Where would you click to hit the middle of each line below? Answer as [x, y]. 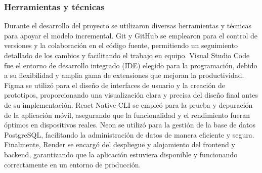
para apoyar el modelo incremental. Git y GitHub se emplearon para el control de [131, 35]
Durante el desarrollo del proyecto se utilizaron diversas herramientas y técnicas [128, 26]
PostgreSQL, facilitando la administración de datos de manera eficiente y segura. [129, 134]
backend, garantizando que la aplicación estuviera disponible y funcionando [121, 154]
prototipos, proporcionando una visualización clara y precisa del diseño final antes [131, 95]
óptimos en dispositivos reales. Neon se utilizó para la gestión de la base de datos [130, 125]
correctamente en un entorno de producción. [73, 164]
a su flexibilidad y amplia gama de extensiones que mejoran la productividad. [124, 75]
